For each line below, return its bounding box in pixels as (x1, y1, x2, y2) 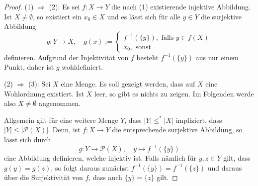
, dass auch (88, 172, 122, 183)
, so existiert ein (32, 11, 82, 21)
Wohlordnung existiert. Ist (4, 88, 84, 98)
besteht (136, 52, 159, 62)
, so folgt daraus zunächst (51, 162, 129, 173)
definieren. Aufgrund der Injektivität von (4, 52, 129, 62)
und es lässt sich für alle (107, 11, 180, 21)
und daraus (207, 162, 242, 173)
